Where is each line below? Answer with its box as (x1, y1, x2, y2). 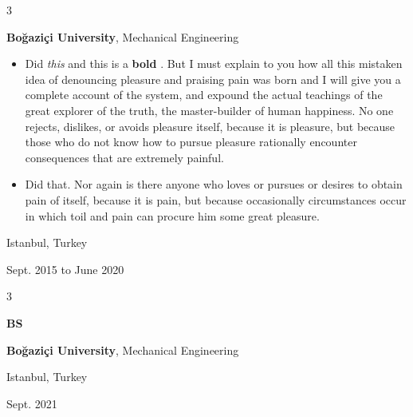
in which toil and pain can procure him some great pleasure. (25, 207, 320, 224)
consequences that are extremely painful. (25, 149, 224, 165)
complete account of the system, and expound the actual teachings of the (25, 86, 383, 103)
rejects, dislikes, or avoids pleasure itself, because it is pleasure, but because (25, 117, 395, 134)
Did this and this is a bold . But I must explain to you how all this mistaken (25, 55, 403, 72)
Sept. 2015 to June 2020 (6, 260, 124, 277)
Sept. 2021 (6, 395, 57, 411)
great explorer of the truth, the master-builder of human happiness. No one (25, 101, 394, 118)
